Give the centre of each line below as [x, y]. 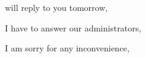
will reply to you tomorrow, [57, 7]
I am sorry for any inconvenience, [67, 48]
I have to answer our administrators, [73, 27]
